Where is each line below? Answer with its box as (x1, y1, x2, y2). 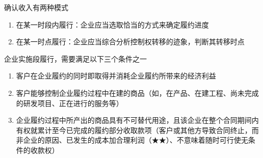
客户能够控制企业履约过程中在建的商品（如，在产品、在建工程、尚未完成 (16, 87, 259, 98)
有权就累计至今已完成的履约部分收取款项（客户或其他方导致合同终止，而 (16, 124, 259, 135)
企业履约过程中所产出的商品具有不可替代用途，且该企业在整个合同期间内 (16, 115, 259, 125)
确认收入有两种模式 (4, 2, 68, 12)
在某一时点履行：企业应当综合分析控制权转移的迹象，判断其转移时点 (16, 36, 245, 47)
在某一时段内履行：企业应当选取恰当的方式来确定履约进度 (16, 19, 209, 30)
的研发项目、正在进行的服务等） (16, 97, 123, 108)
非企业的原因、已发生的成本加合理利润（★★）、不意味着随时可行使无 (16, 135, 248, 145)
